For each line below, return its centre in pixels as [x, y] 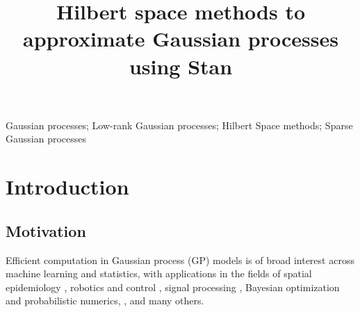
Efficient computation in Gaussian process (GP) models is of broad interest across [180, 260]
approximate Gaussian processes [181, 39]
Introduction [67, 187]
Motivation [46, 230]
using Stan [181, 66]
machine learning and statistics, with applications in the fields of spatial [159, 273]
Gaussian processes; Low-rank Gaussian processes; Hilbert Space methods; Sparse [179, 125]
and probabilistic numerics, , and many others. [105, 301]
